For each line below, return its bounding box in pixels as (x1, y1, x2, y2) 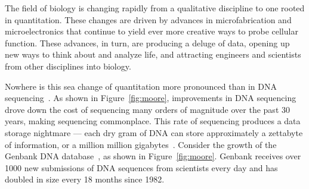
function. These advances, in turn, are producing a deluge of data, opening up (5, 36, 290, 49)
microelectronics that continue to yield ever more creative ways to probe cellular (5, 25, 298, 37)
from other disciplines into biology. (5, 59, 131, 72)
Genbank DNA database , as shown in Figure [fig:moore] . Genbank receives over (5, 150, 301, 162)
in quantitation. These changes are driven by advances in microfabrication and (5, 13, 292, 26)
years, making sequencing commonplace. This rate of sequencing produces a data (5, 115, 301, 127)
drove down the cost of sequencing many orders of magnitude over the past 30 (5, 103, 290, 115)
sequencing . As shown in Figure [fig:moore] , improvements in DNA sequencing (5, 92, 296, 104)
